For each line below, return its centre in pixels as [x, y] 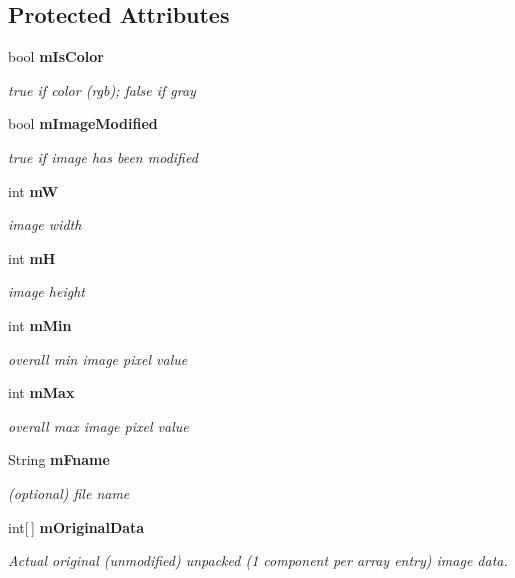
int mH [32, 257]
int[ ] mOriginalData [76, 526]
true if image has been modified [103, 156]
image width [45, 224]
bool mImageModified [83, 123]
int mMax [41, 392]
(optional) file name [69, 492]
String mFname [59, 459]
